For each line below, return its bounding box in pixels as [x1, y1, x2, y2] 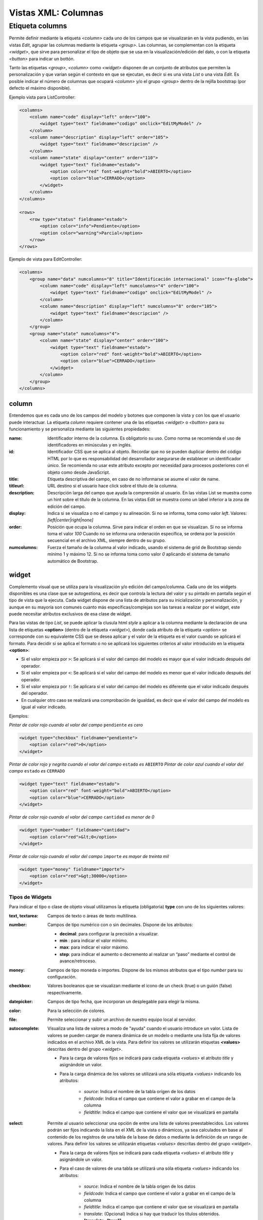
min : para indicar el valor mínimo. [59, 937, 128, 944]
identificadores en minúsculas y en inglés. [47, 442, 132, 447]
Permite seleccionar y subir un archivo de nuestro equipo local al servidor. [47, 1017, 197, 1022]
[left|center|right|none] [47, 517, 94, 523]
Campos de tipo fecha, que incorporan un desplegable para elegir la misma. [47, 998, 200, 1005]
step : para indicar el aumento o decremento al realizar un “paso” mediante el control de [59, 951, 236, 957]
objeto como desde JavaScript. [47, 469, 111, 475]
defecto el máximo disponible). [9, 85, 71, 91]
